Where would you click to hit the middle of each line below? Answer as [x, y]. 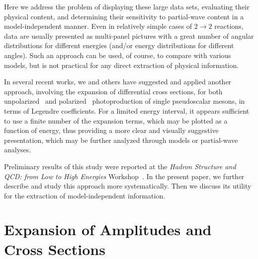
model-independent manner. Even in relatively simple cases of [98, 26]
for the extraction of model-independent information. [85, 195]
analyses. [18, 150]
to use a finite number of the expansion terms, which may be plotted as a [116, 120]
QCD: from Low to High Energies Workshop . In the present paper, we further [124, 176]
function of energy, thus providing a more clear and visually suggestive [111, 130]
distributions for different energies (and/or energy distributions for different [119, 45]
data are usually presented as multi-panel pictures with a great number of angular [129, 35]
